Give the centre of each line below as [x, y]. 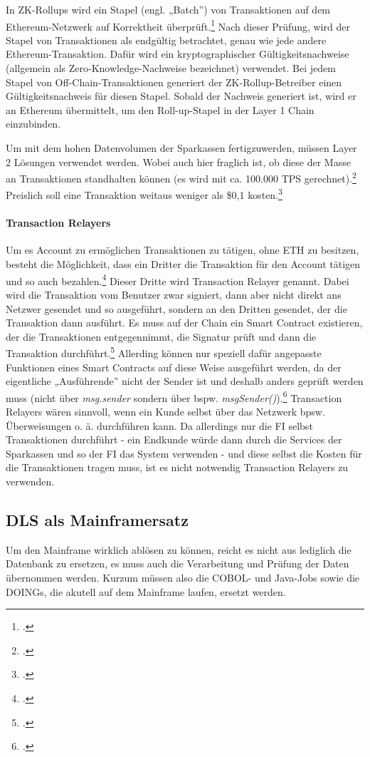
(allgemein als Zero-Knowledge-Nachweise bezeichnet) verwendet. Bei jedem [171, 68]
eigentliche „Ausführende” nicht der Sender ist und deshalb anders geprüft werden [185, 381]
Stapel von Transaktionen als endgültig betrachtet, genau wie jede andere [166, 40]
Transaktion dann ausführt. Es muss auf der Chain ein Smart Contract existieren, [184, 323]
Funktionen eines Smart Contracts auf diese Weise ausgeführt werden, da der [174, 367]
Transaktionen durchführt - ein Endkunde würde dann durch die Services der [174, 439]
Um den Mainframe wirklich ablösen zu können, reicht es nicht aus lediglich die [179, 549]
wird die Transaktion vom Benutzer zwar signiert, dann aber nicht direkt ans [174, 294]
